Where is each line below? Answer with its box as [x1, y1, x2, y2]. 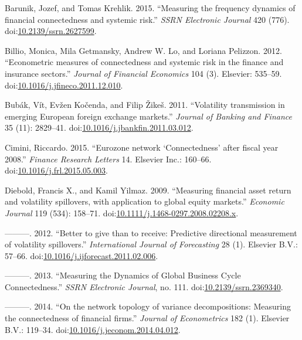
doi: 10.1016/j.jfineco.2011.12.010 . [5, 79, 123, 91]
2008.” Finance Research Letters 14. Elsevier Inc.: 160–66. [5, 152, 212, 165]
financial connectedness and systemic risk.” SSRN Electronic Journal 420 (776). [5, 13, 290, 25]
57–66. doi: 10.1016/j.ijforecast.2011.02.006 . [5, 249, 158, 261]
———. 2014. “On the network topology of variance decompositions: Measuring [5, 300, 291, 312]
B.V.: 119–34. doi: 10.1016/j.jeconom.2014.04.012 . [5, 323, 181, 335]
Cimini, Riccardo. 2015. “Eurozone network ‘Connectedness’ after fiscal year [5, 141, 279, 153]
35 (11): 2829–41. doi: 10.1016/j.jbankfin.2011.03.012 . [5, 121, 194, 134]
